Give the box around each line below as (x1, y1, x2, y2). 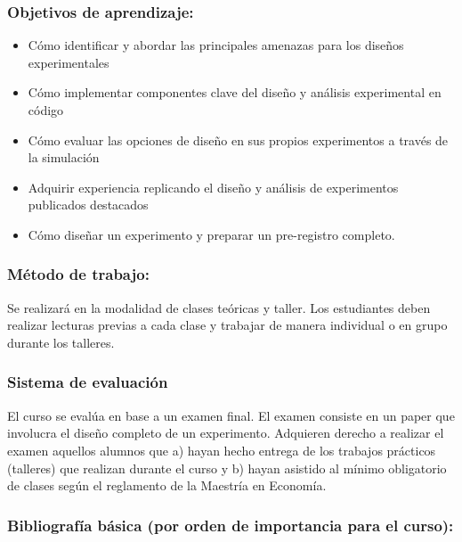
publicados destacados (28, 195, 149, 214)
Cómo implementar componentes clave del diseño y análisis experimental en (28, 83, 442, 102)
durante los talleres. (7, 333, 115, 351)
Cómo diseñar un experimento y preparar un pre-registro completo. (28, 225, 395, 243)
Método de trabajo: (7, 263, 150, 285)
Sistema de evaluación (7, 371, 168, 393)
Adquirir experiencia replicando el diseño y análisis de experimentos (28, 177, 399, 196)
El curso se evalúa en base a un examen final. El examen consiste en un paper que (7, 406, 455, 424)
